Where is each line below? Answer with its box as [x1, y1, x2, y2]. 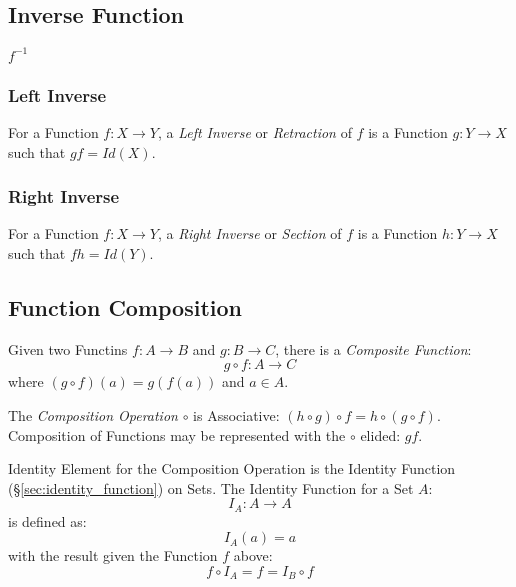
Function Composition [8, 291, 243, 322]
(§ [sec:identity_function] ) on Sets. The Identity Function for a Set [8, 477, 414, 498]
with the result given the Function [8, 545, 218, 566]
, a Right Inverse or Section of [157, 223, 342, 244]
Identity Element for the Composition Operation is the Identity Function [8, 458, 456, 479]
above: [233, 545, 273, 566]
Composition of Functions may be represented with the [8, 424, 346, 445]
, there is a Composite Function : [275, 338, 472, 359]
